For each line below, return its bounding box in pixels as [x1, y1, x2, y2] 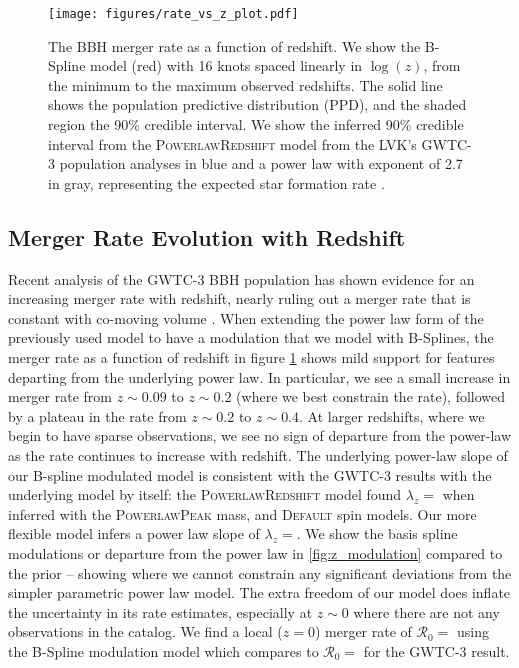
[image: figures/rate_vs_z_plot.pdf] [48, 7, 299, 21]
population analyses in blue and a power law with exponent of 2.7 [59, 153, 463, 174]
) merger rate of [314, 621, 412, 642]
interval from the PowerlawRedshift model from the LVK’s [48, 133, 417, 154]
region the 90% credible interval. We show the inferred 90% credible [48, 114, 464, 135]
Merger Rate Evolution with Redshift [8, 221, 406, 252]
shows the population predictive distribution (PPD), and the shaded [48, 94, 467, 115]
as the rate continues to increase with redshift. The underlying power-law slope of [8, 444, 508, 465]
